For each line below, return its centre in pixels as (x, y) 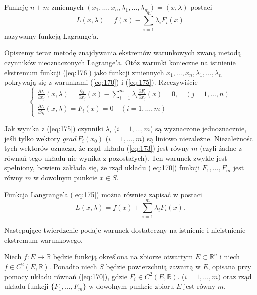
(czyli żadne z (221, 148)
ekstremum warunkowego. (44, 240)
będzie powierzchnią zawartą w (153, 266)
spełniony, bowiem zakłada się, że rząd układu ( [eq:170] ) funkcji (102, 168)
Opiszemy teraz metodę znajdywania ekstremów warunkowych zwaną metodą (123, 52)
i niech (230, 257)
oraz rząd (237, 276)
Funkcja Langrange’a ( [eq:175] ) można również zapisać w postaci (103, 194)
